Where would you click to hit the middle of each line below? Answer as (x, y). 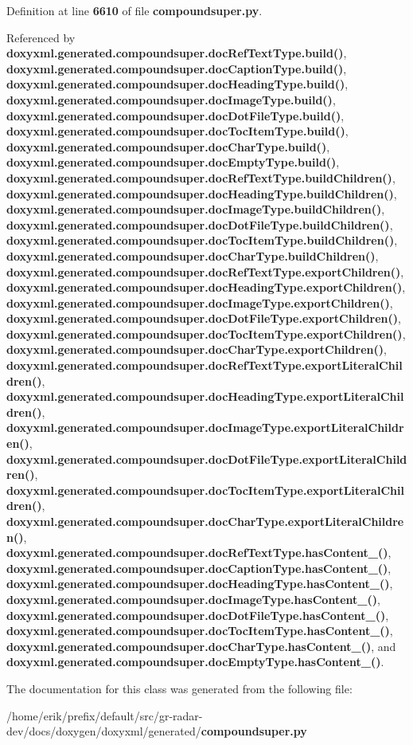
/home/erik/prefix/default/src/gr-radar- (105, 715)
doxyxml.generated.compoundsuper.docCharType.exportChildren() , (197, 349)
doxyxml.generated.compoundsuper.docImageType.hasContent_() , (193, 599)
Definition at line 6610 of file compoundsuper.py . (134, 10)
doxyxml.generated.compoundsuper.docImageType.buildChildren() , (196, 209)
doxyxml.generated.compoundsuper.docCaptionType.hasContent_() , (199, 568)
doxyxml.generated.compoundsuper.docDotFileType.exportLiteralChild (207, 459)
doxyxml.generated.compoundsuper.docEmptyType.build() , (173, 162)
